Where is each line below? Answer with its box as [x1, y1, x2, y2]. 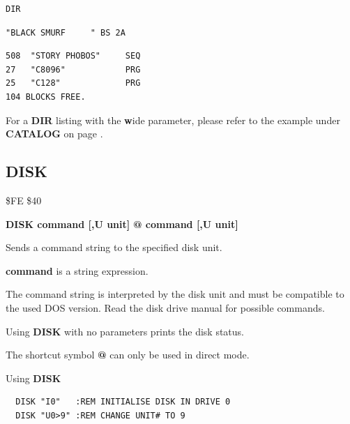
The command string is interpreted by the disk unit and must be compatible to [6, 287, 344, 301]
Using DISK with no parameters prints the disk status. [6, 324, 244, 338]
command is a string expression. [6, 263, 149, 278]
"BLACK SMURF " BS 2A [6, 27, 125, 38]
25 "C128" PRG [6, 78, 141, 89]
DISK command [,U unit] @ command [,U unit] [6, 216, 238, 231]
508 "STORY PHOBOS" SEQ [6, 51, 141, 61]
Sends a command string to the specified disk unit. [6, 240, 222, 255]
